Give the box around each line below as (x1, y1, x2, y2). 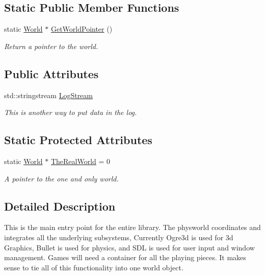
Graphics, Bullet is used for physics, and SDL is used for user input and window (4, 242, 255, 252)
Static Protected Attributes (4, 132, 152, 148)
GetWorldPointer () (50, 24, 113, 34)
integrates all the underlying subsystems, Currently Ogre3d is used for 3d (4, 232, 233, 242)
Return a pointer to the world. (4, 40, 98, 51)
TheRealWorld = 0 (50, 155, 111, 166)
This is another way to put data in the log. (4, 107, 137, 118)
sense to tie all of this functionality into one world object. (4, 262, 183, 272)
